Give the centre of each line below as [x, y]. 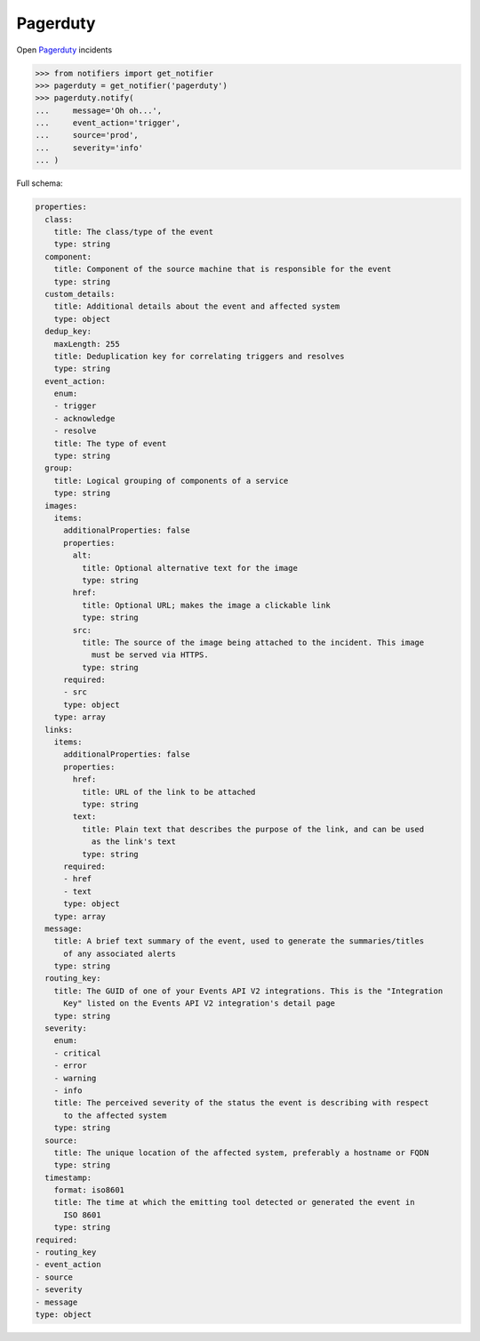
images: [61, 506]
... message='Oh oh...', [99, 110]
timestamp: [68, 1177]
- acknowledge [84, 418]
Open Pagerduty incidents [64, 50]
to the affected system [115, 1115]
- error [71, 1066]
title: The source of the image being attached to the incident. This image [253, 642]
